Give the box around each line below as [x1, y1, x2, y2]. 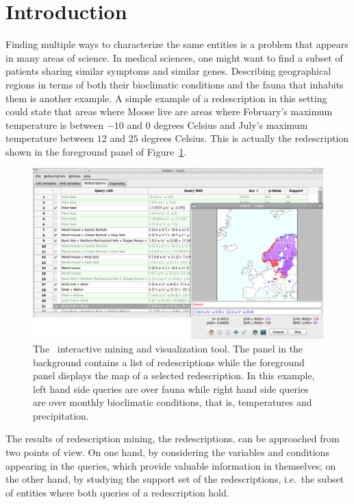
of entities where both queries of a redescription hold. [5, 485, 229, 499]
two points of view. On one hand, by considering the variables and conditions [5, 445, 329, 459]
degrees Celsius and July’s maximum [153, 117, 308, 132]
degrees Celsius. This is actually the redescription [141, 131, 349, 145]
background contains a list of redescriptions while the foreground [33, 355, 305, 369]
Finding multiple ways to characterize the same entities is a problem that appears [5, 37, 349, 51]
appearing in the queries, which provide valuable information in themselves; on [5, 458, 336, 472]
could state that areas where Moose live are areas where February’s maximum [5, 104, 333, 119]
